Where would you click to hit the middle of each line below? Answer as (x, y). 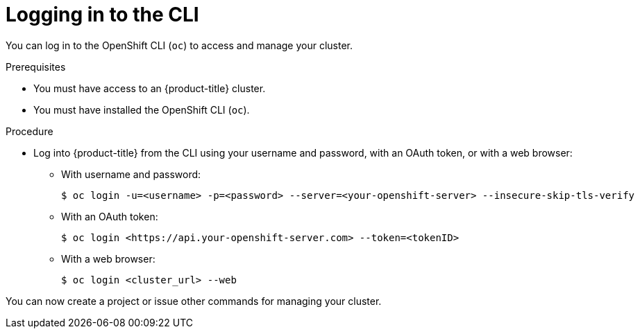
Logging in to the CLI (102, 15)
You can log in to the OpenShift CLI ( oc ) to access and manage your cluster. (179, 45)
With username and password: (131, 174)
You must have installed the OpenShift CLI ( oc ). (142, 109)
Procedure (30, 131)
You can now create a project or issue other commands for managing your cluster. (194, 301)
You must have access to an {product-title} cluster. (150, 88)
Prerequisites (36, 67)
